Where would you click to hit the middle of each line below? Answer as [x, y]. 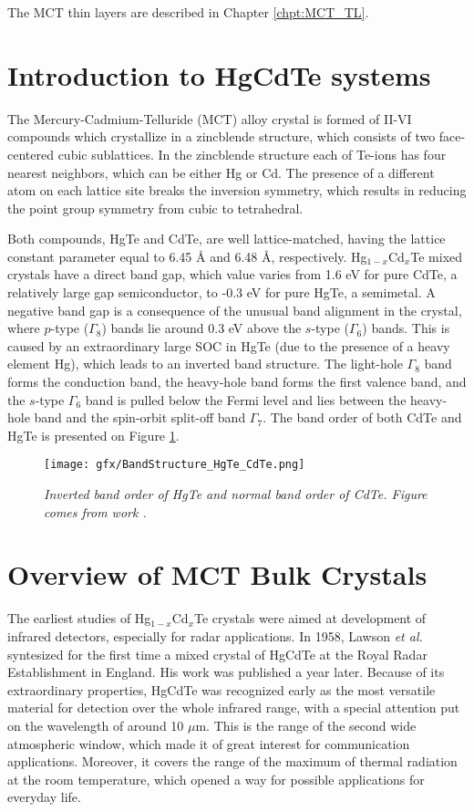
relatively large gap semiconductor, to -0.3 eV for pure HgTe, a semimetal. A [222, 292]
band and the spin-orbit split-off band [140, 417]
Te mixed [437, 256]
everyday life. [44, 797]
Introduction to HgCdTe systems [219, 74]
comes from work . [95, 511]
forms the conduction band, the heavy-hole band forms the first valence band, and [237, 382]
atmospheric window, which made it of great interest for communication [209, 743]
